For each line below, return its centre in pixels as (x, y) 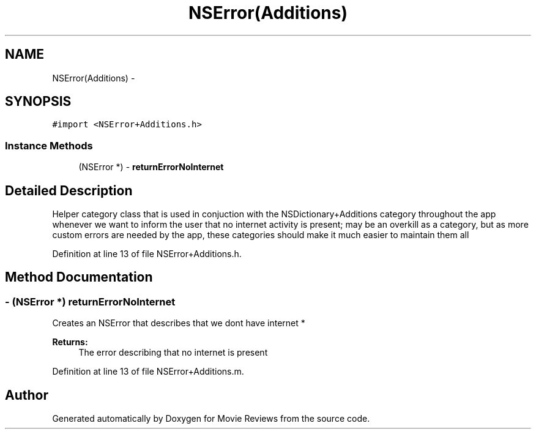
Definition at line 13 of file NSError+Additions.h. (147, 254)
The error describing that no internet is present (173, 353)
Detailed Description (69, 190)
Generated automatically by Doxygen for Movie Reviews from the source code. (211, 419)
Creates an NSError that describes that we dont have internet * (179, 323)
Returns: (70, 342)
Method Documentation (79, 277)
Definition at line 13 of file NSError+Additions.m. (148, 372)
